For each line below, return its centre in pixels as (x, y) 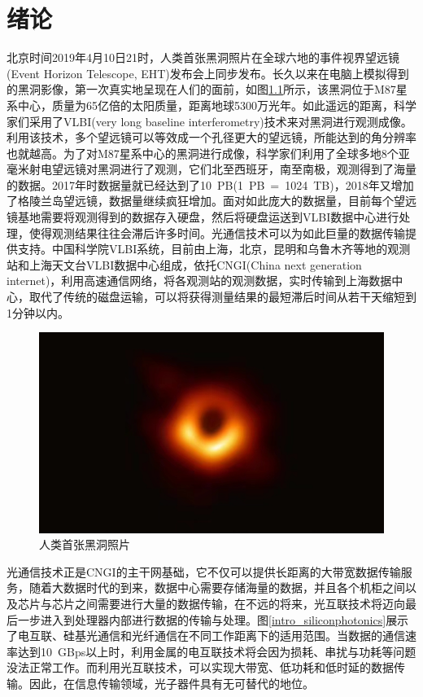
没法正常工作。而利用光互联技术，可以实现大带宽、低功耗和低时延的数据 (200, 667)
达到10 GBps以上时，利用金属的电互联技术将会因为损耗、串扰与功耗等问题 (217, 651)
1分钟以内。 (38, 312)
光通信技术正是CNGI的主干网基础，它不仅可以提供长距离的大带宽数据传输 (204, 571)
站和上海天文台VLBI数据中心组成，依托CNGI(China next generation (184, 264)
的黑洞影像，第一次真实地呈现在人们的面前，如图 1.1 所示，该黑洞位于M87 (201, 89)
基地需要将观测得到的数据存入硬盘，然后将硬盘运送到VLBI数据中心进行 (208, 217)
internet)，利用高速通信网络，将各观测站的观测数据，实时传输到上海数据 (199, 281)
